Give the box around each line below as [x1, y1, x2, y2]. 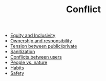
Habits [10, 65, 24, 71]
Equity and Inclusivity [10, 32, 56, 39]
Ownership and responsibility [10, 38, 72, 44]
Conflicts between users [10, 54, 62, 60]
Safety [10, 70, 25, 76]
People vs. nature [10, 60, 48, 66]
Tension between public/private [10, 43, 77, 49]
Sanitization [10, 48, 35, 55]
